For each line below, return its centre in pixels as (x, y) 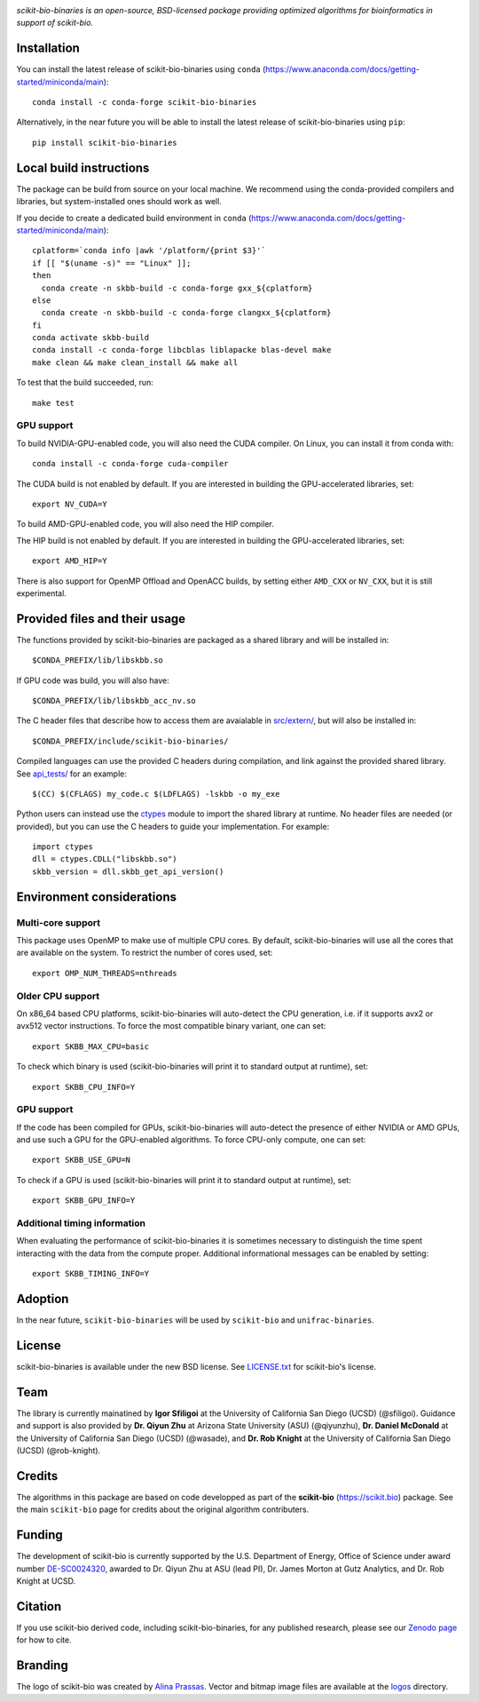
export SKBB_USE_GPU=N (82, 1160)
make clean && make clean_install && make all (135, 362)
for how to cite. (44, 1640)
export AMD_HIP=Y (70, 561)
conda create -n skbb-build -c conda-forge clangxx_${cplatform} (186, 313)
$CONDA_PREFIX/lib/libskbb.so (98, 660)
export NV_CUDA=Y (70, 504)
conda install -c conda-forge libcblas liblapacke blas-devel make (182, 350)
